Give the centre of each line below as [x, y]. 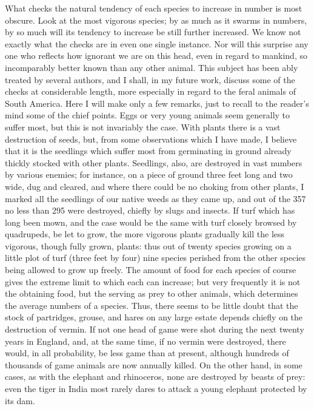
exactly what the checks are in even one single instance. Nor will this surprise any [157, 43]
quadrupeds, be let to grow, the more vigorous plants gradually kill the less [145, 234]
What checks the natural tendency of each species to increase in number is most [154, 8]
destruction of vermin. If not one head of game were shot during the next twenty [155, 329]
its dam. [20, 400]
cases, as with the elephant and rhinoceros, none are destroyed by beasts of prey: [155, 377]
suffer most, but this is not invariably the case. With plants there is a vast [143, 127]
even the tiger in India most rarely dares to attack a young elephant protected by [156, 388]
